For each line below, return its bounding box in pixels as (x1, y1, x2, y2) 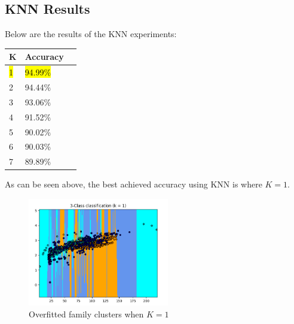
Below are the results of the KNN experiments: (5, 28, 177, 40)
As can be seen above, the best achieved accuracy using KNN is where (5, 178, 262, 190)
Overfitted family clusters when (29, 308, 144, 320)
